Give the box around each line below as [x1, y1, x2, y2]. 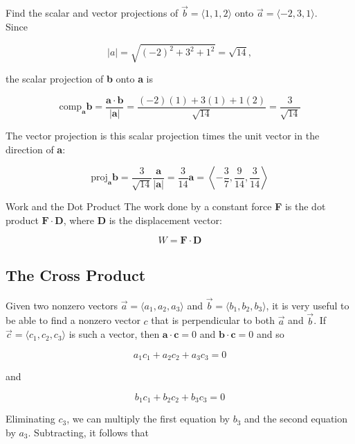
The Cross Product [6, 264, 146, 285]
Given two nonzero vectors [6, 298, 118, 312]
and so [256, 327, 284, 341]
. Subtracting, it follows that [28, 425, 149, 439]
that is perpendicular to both [151, 313, 275, 327]
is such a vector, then [69, 327, 160, 341]
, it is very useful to [266, 298, 349, 312]
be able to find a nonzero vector [6, 313, 140, 327]
